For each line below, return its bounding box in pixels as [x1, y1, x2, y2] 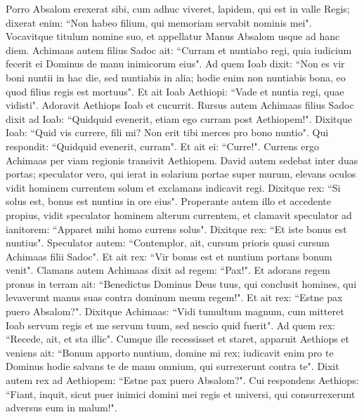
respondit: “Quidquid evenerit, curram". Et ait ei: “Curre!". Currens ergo [6, 138, 319, 153]
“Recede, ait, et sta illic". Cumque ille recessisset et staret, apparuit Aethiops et [6, 331, 350, 346]
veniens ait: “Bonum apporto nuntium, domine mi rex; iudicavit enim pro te [6, 345, 334, 359]
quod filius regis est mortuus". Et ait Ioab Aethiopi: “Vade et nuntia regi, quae [6, 84, 344, 98]
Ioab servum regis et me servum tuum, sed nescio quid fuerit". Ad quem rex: [6, 317, 335, 332]
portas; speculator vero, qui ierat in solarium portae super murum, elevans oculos [6, 166, 356, 181]
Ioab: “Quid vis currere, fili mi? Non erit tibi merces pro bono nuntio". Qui [6, 125, 329, 140]
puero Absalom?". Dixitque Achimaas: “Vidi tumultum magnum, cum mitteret [6, 304, 344, 319]
